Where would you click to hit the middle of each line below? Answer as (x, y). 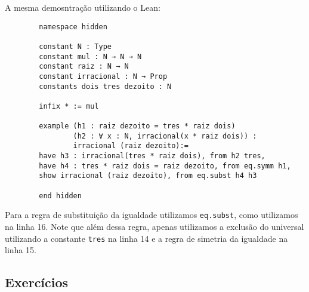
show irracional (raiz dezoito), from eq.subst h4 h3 (148, 176)
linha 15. (21, 250)
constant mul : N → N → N (90, 56)
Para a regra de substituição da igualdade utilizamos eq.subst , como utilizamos (152, 215)
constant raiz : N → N (84, 67)
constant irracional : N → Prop (103, 76)
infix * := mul (69, 106)
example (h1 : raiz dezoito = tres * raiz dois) (137, 126)
